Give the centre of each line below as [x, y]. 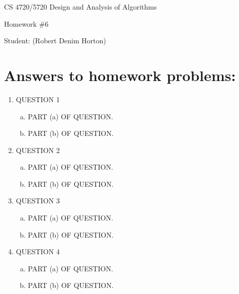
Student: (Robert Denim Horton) [55, 41]
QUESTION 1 [38, 99]
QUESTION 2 [38, 150]
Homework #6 [26, 23]
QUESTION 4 [38, 251]
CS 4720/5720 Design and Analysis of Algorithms [81, 7]
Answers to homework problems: [120, 75]
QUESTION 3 [38, 201]
